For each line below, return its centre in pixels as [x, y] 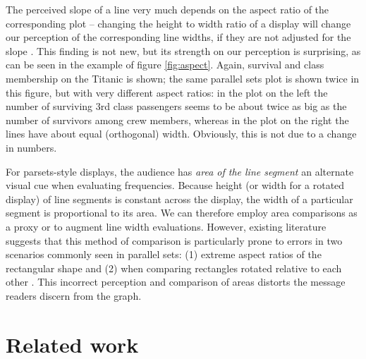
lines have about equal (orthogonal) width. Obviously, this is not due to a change [181, 134]
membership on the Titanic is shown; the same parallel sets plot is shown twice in [183, 78]
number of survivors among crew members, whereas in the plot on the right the [177, 120]
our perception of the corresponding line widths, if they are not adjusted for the [178, 37]
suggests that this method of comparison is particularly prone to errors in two [174, 240]
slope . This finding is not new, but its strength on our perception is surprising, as [183, 50]
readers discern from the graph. [74, 295]
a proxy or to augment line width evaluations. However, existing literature [166, 226]
